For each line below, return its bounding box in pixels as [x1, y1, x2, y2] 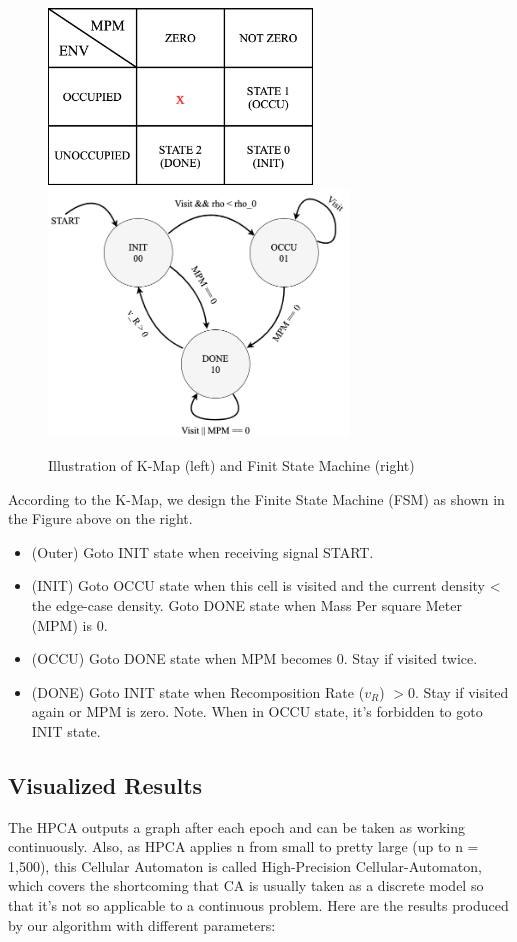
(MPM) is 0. [31, 614, 108, 635]
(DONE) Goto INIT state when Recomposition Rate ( [31, 681, 365, 702]
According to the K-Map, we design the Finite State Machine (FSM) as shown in [8, 488, 505, 509]
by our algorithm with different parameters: [8, 914, 276, 935]
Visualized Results [8, 769, 203, 800]
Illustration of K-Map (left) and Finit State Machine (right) [48, 454, 415, 475]
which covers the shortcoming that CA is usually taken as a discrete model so [8, 875, 484, 896]
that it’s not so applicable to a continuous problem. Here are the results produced [8, 895, 509, 916]
